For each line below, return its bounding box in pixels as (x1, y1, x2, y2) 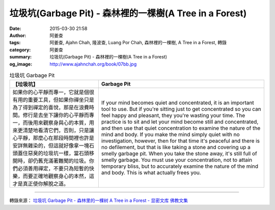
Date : (9, 25, 21, 32)
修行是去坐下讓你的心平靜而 (22, 112, 89, 119)
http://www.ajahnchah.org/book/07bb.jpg (49, 61, 137, 67)
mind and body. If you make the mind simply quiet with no (101, 131, 240, 138)
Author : (9, 32, 26, 38)
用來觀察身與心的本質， (33, 119, 89, 127)
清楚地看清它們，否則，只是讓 (22, 127, 94, 134)
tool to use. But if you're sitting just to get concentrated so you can (101, 106, 262, 113)
